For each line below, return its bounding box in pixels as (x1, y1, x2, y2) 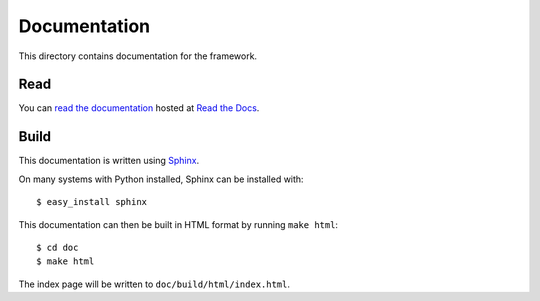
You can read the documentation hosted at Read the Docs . (18, 102, 260, 114)
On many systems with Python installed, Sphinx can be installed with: (18, 173, 304, 185)
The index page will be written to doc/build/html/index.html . (18, 278, 290, 290)
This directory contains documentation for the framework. (18, 50, 258, 62)
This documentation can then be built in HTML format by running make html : (18, 218, 339, 230)
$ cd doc (36, 241, 79, 253)
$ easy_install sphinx (36, 196, 148, 208)
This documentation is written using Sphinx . (18, 155, 200, 167)
